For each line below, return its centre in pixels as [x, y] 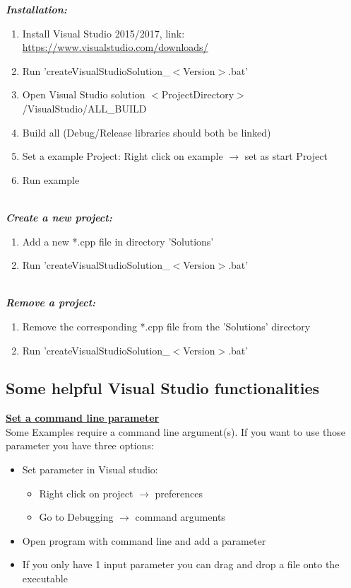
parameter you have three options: [80, 445]
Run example [51, 179]
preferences [179, 493]
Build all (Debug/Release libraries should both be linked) [147, 132]
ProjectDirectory [198, 94]
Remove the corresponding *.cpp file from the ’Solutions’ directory [166, 326]
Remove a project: [51, 302]
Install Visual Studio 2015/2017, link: [103, 33]
